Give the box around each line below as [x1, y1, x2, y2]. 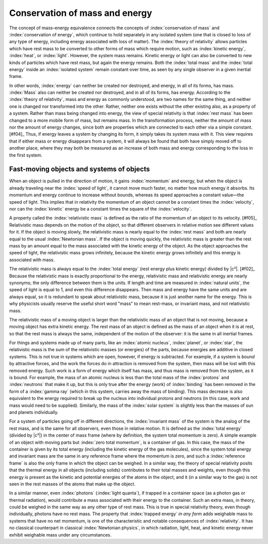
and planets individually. [9, 409, 59, 415]
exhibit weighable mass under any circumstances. [9, 532, 112, 538]
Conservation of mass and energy [9, 7, 152, 18]
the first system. [9, 152, 43, 158]
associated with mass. [9, 256, 55, 263]
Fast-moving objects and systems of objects [9, 165, 150, 173]
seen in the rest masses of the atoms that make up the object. [9, 481, 136, 487]
